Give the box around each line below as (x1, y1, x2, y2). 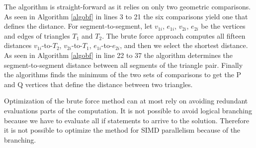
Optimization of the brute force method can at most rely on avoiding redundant (4, 96, 248, 106)
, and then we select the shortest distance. (120, 40, 248, 50)
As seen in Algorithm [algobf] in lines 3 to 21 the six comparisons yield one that (4, 11, 248, 21)
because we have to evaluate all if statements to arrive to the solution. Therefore (4, 115, 250, 125)
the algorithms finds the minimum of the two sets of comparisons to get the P (4, 69, 242, 80)
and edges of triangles (4, 30, 70, 41)
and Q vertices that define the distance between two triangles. (4, 79, 193, 89)
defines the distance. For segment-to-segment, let (4, 21, 153, 31)
